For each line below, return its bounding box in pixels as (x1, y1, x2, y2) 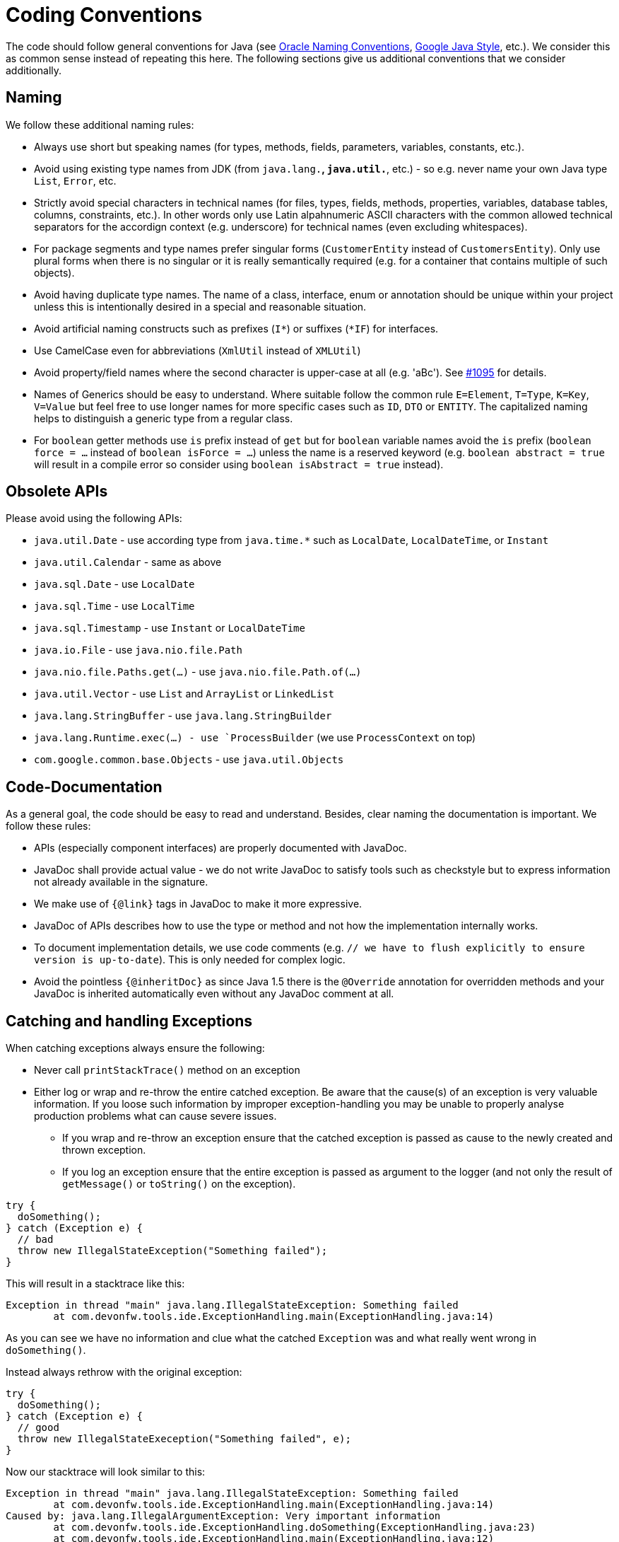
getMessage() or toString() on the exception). (62, 1178, 296, 1190)
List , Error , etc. (34, 174, 117, 187)
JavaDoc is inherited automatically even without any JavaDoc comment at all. (34, 987, 394, 1000)
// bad (17, 1234, 54, 1246)
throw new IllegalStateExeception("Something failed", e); (17, 1433, 351, 1445)
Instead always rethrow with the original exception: (6, 1366, 242, 1379)
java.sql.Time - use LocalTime (34, 600, 195, 613)
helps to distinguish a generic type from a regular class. (34, 412, 293, 424)
